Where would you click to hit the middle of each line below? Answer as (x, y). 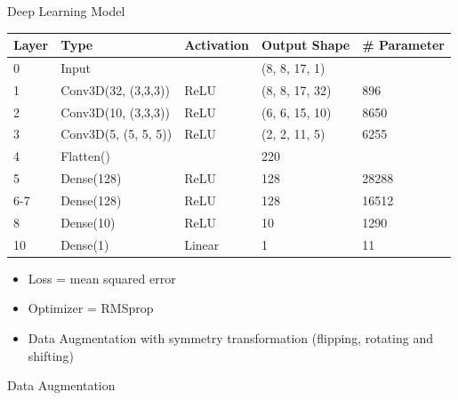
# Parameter (403, 45)
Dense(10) (88, 222)
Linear (202, 244)
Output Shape (305, 45)
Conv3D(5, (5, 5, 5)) (117, 134)
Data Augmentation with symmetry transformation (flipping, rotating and (230, 337)
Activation (217, 45)
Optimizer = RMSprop (91, 308)
